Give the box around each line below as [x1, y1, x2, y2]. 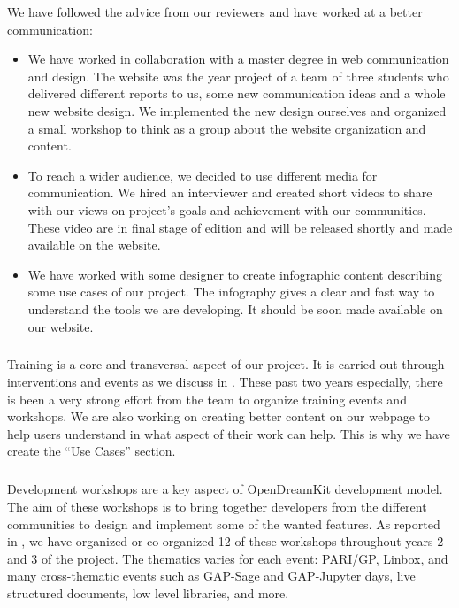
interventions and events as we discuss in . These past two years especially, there [7, 373, 443, 391]
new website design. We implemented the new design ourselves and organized [27, 101, 447, 119]
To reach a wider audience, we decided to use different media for [27, 165, 378, 184]
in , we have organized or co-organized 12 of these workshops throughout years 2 [7, 532, 444, 550]
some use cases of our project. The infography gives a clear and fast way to [27, 282, 435, 301]
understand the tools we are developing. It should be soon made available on [27, 299, 443, 318]
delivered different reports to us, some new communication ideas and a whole [27, 84, 446, 103]
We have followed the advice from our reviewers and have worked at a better [7, 3, 423, 20]
